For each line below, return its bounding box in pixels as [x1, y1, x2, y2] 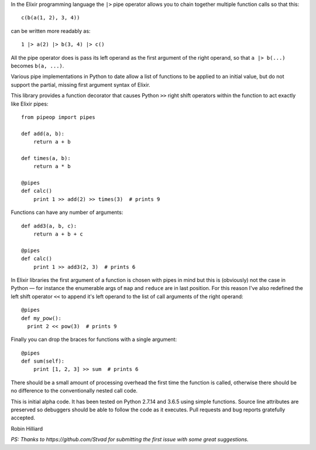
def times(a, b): [21, 155, 71, 161]
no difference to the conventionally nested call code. [11, 387, 138, 394]
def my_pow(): [21, 315, 61, 322]
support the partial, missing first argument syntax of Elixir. [11, 81, 150, 88]
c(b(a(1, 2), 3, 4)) [21, 15, 80, 21]
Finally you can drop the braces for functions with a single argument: [11, 336, 177, 343]
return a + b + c [33, 230, 83, 237]
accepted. [11, 414, 35, 421]
